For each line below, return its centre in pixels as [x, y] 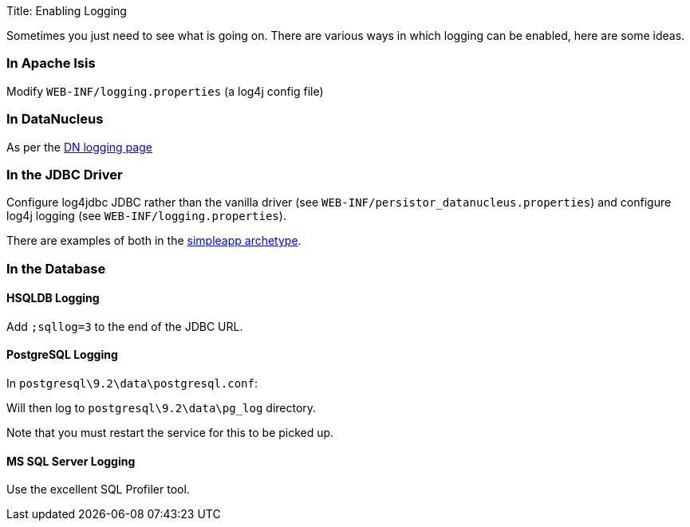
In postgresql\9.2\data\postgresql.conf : [132, 383]
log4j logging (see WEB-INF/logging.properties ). [146, 216]
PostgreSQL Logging [62, 355]
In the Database [56, 268]
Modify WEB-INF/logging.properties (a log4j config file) [165, 91]
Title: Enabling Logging [67, 11]
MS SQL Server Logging [71, 461]
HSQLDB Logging [53, 298]
